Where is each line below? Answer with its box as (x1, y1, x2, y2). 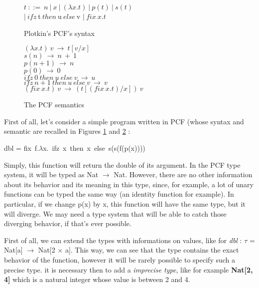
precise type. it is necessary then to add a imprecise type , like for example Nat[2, (4, 264, 253, 275)
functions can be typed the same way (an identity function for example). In (4, 189, 234, 199)
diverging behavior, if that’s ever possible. (4, 218, 131, 229)
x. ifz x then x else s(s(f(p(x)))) (43, 142, 145, 153)
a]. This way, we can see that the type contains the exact (65, 245, 239, 255)
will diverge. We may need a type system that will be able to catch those (4, 208, 227, 219)
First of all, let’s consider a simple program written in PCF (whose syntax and (4, 116, 244, 126)
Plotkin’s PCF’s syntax (24, 27, 95, 38)
